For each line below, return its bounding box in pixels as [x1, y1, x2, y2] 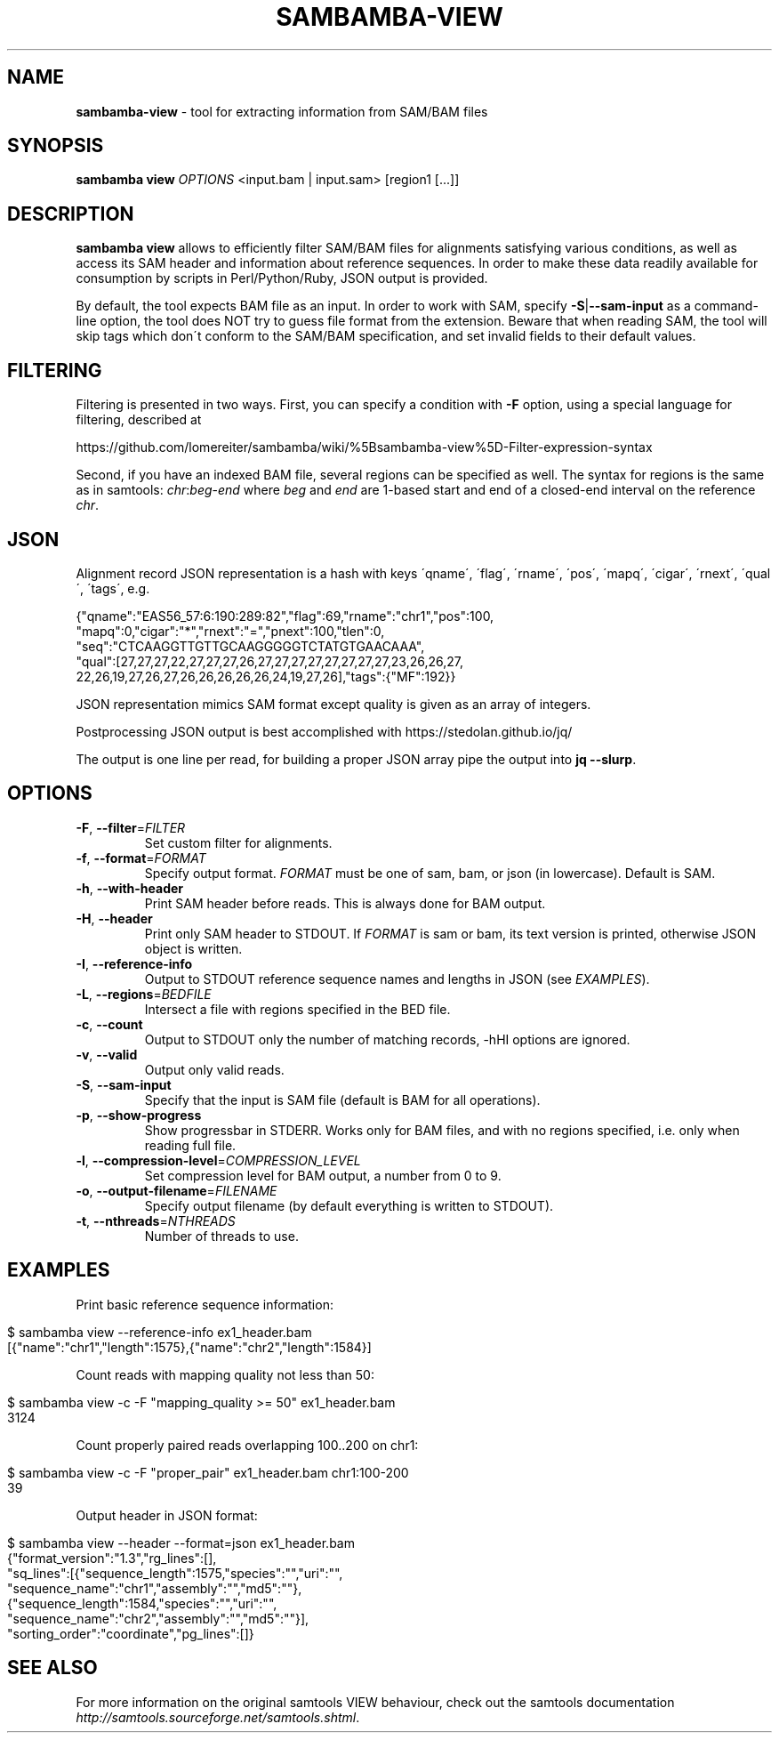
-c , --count [76, 1016, 143, 1032]
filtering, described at [76, 412, 202, 428]
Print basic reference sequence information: [76, 1296, 333, 1312]
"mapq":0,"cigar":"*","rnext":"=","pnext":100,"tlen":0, [76, 623, 385, 639]
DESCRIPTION [7, 202, 134, 225]
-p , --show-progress [76, 1107, 202, 1123]
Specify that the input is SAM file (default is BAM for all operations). [144, 1092, 541, 1108]
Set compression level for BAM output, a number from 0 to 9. [144, 1167, 502, 1183]
